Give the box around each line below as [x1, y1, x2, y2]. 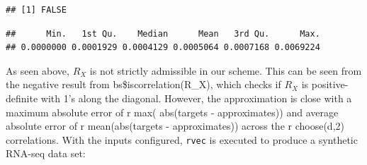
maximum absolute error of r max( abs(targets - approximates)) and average [6, 104, 339, 119]
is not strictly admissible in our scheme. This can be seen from [89, 63, 362, 78]
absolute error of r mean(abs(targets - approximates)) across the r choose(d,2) [6, 118, 344, 133]
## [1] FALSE [6, 5, 67, 15]
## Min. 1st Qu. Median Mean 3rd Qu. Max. [6, 28, 320, 39]
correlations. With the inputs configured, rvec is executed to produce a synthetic [6, 132, 358, 147]
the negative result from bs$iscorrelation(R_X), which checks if [6, 77, 281, 92]
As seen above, [6, 63, 69, 78]
